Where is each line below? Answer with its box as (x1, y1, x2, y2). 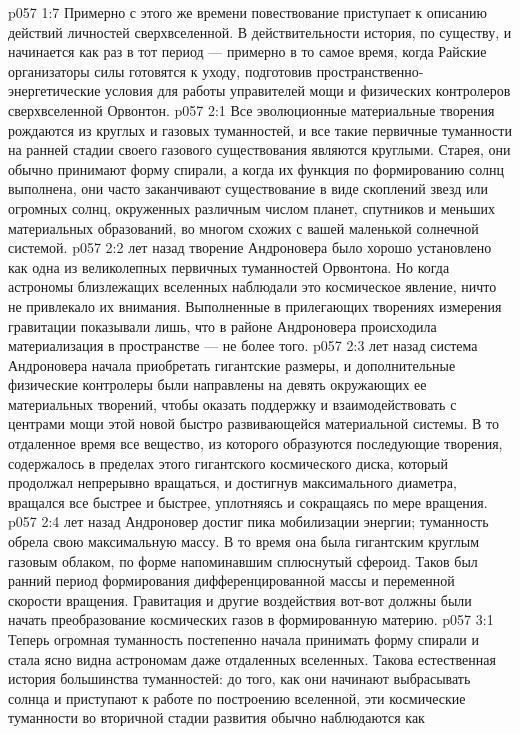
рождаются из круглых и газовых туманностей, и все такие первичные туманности (8, 119, 512, 140)
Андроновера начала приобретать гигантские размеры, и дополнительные (8, 354, 456, 375)
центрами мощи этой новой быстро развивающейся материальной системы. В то (8, 413, 500, 434)
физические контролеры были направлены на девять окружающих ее (8, 374, 427, 395)
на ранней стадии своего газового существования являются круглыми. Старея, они (8, 139, 511, 160)
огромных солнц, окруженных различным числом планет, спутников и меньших (8, 197, 495, 218)
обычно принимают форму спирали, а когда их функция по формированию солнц (8, 158, 505, 179)
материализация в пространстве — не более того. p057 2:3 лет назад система (8, 335, 478, 356)
